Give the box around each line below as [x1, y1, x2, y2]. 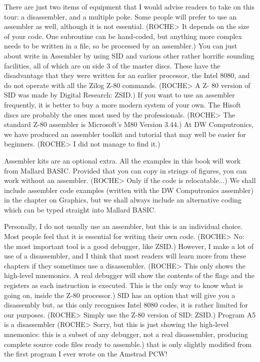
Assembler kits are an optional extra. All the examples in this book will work [4, 155, 241, 165]
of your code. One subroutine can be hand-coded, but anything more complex [4, 30, 242, 41]
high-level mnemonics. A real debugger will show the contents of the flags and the [4, 270, 254, 280]
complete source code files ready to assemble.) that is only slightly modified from [4, 338, 252, 349]
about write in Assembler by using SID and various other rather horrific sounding [4, 50, 254, 60]
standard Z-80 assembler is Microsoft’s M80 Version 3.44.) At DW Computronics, [4, 119, 254, 129]
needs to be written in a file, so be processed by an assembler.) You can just [4, 40, 237, 51]
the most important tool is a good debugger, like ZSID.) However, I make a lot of [4, 240, 253, 251]
